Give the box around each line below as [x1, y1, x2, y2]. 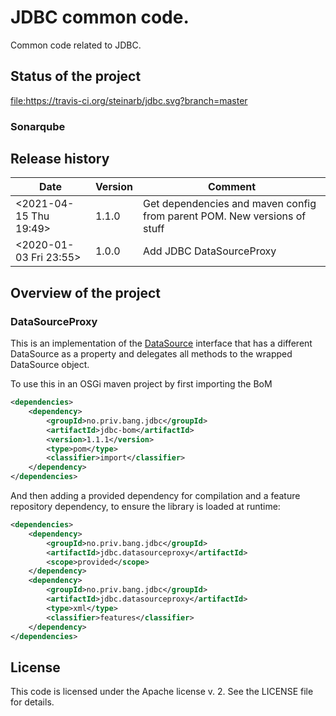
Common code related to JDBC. [10, 39, 142, 51]
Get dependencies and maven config [142, 197, 317, 211]
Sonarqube [10, 119, 66, 133]
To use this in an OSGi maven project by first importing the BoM [10, 378, 273, 390]
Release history [10, 151, 110, 168]
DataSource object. [10, 359, 90, 371]
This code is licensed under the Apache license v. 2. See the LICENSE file [10, 686, 314, 698]
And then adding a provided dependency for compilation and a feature [10, 490, 301, 502]
